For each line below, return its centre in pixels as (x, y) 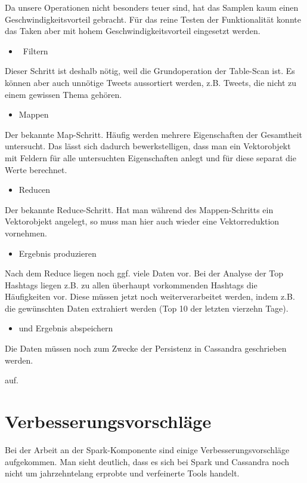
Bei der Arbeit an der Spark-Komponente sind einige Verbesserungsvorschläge (147, 449)
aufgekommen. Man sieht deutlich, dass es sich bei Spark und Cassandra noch (147, 461)
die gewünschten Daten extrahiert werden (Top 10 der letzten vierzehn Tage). (147, 308)
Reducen (35, 190)
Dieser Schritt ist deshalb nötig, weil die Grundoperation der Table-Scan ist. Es (150, 71)
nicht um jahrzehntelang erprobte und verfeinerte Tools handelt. (122, 473)
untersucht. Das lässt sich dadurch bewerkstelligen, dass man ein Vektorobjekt (148, 146)
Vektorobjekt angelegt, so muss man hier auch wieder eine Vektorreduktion (142, 221)
